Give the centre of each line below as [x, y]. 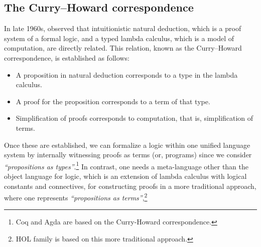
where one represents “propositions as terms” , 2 [76, 197]
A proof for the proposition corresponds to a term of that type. [113, 101]
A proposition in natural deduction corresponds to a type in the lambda [127, 74]
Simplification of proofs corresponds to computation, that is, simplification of [135, 118]
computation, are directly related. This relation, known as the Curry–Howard [123, 48]
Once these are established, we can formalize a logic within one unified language [127, 145]
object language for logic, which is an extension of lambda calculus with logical [125, 176]
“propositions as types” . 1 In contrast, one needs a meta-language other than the [126, 165]
